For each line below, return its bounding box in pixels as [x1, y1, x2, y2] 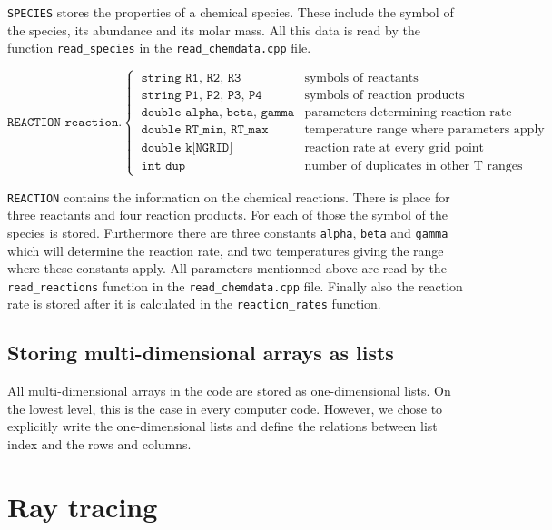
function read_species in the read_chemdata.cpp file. [7, 38, 311, 57]
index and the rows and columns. [7, 434, 192, 453]
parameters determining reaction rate [304, 106, 512, 120]
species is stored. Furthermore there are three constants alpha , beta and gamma [7, 222, 448, 241]
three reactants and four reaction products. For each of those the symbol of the [7, 205, 448, 224]
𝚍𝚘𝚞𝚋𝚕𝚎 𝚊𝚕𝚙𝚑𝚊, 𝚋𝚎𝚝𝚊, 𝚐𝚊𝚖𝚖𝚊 [141, 106, 295, 120]
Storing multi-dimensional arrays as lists [7, 339, 394, 367]
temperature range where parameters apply [304, 123, 545, 137]
